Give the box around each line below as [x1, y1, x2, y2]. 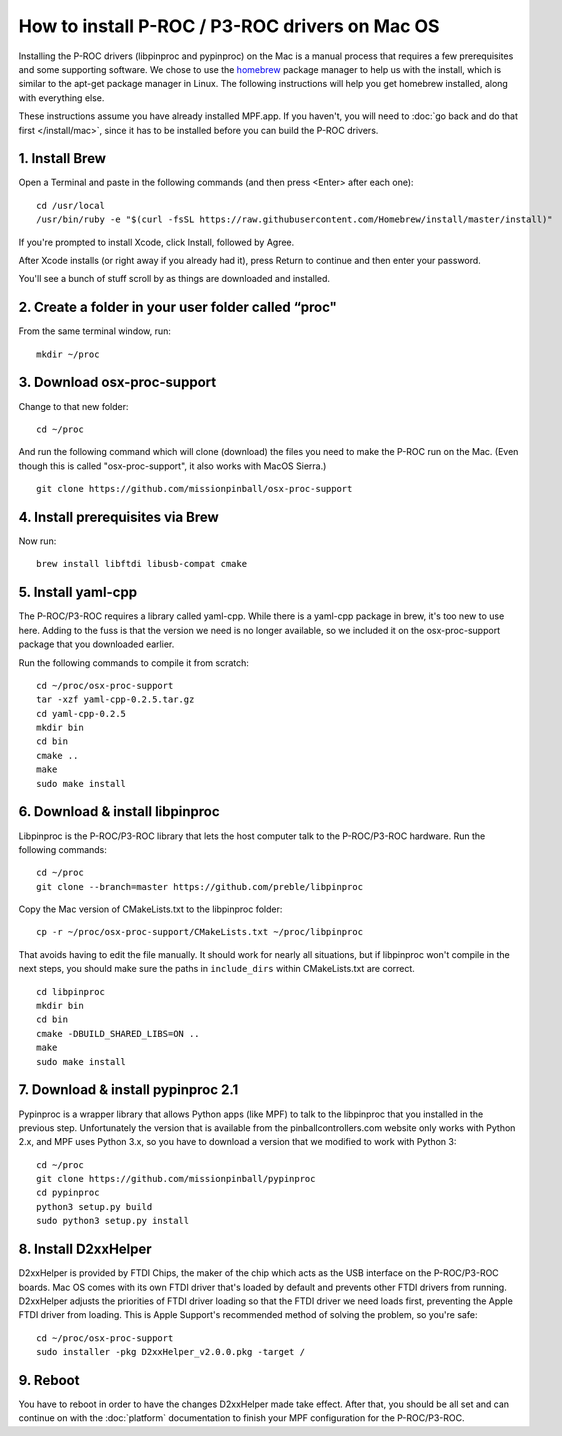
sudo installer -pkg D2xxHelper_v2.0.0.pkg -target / [36, 1346, 305, 1358]
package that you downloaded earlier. [18, 638, 175, 650]
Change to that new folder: [18, 400, 129, 412]
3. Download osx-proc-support [18, 374, 217, 391]
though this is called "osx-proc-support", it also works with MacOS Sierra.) [18, 460, 327, 472]
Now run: [18, 535, 57, 547]
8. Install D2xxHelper [18, 1241, 152, 1258]
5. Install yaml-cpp [18, 584, 138, 601]
